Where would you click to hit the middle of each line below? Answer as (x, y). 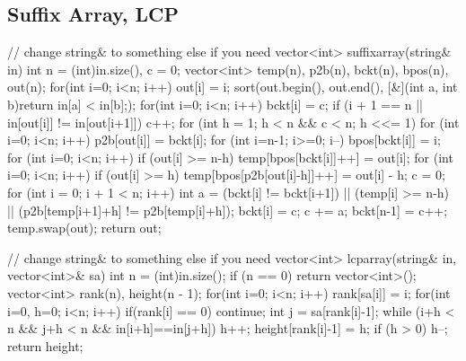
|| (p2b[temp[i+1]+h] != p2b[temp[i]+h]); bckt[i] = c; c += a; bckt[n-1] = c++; (228, 210)
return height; (45, 345)
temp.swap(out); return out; (84, 228)
